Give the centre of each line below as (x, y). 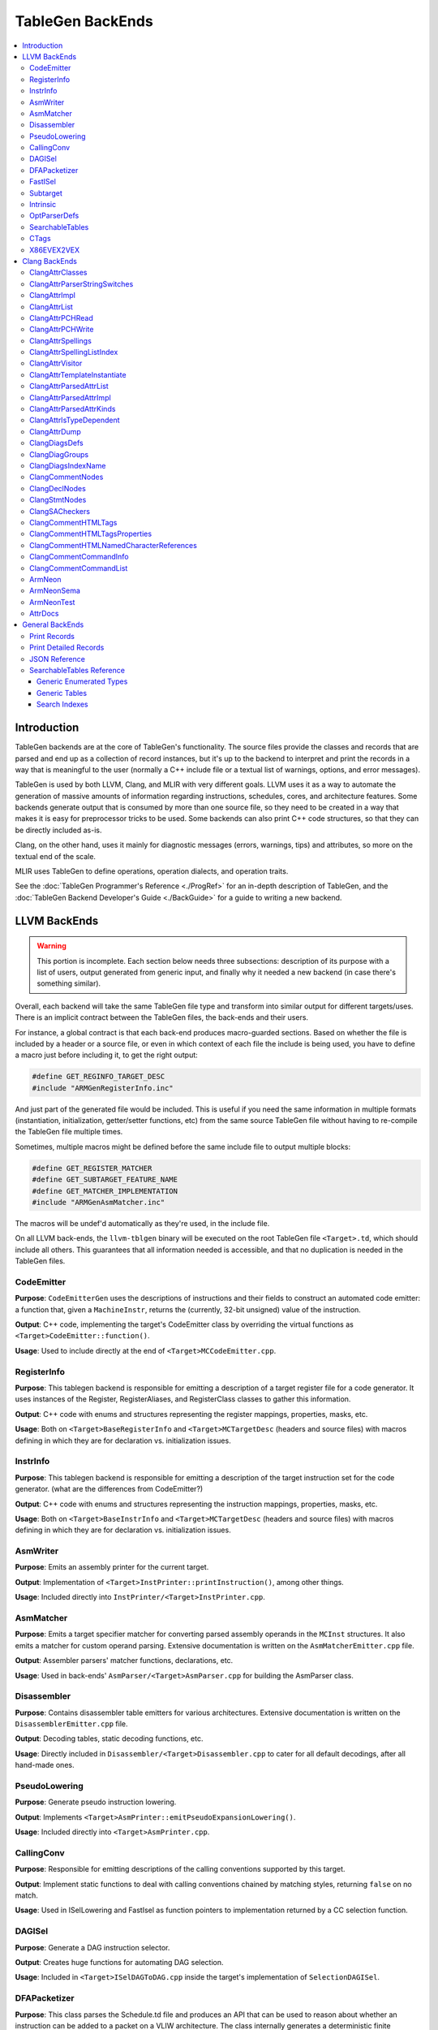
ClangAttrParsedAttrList (69, 387)
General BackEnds (53, 624)
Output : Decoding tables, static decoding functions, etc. (109, 1738)
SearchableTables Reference (77, 671)
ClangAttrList (51, 307)
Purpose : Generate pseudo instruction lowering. (96, 1802)
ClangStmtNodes (58, 500)
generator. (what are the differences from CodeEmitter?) (109, 1489)
